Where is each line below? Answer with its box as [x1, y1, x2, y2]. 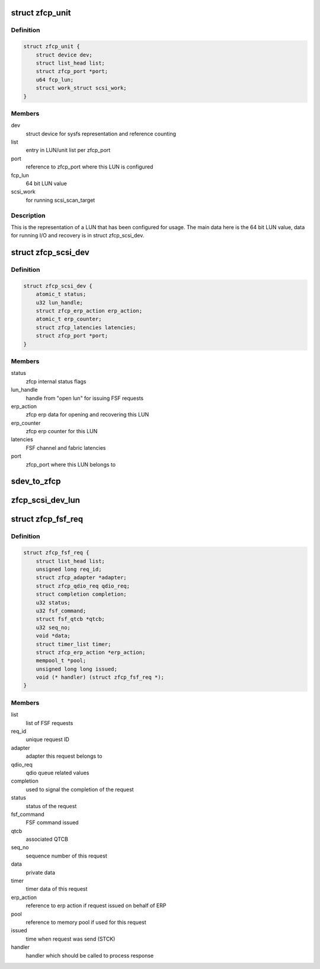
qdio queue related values [25, 769, 89, 776]
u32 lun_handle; [36, 299, 83, 306]
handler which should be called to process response [25, 952, 154, 959]
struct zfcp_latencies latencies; [36, 324, 136, 331]
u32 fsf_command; [36, 607, 87, 614]
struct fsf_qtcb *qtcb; [36, 616, 105, 622]
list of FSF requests [25, 719, 73, 726]
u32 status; [36, 599, 71, 606]
